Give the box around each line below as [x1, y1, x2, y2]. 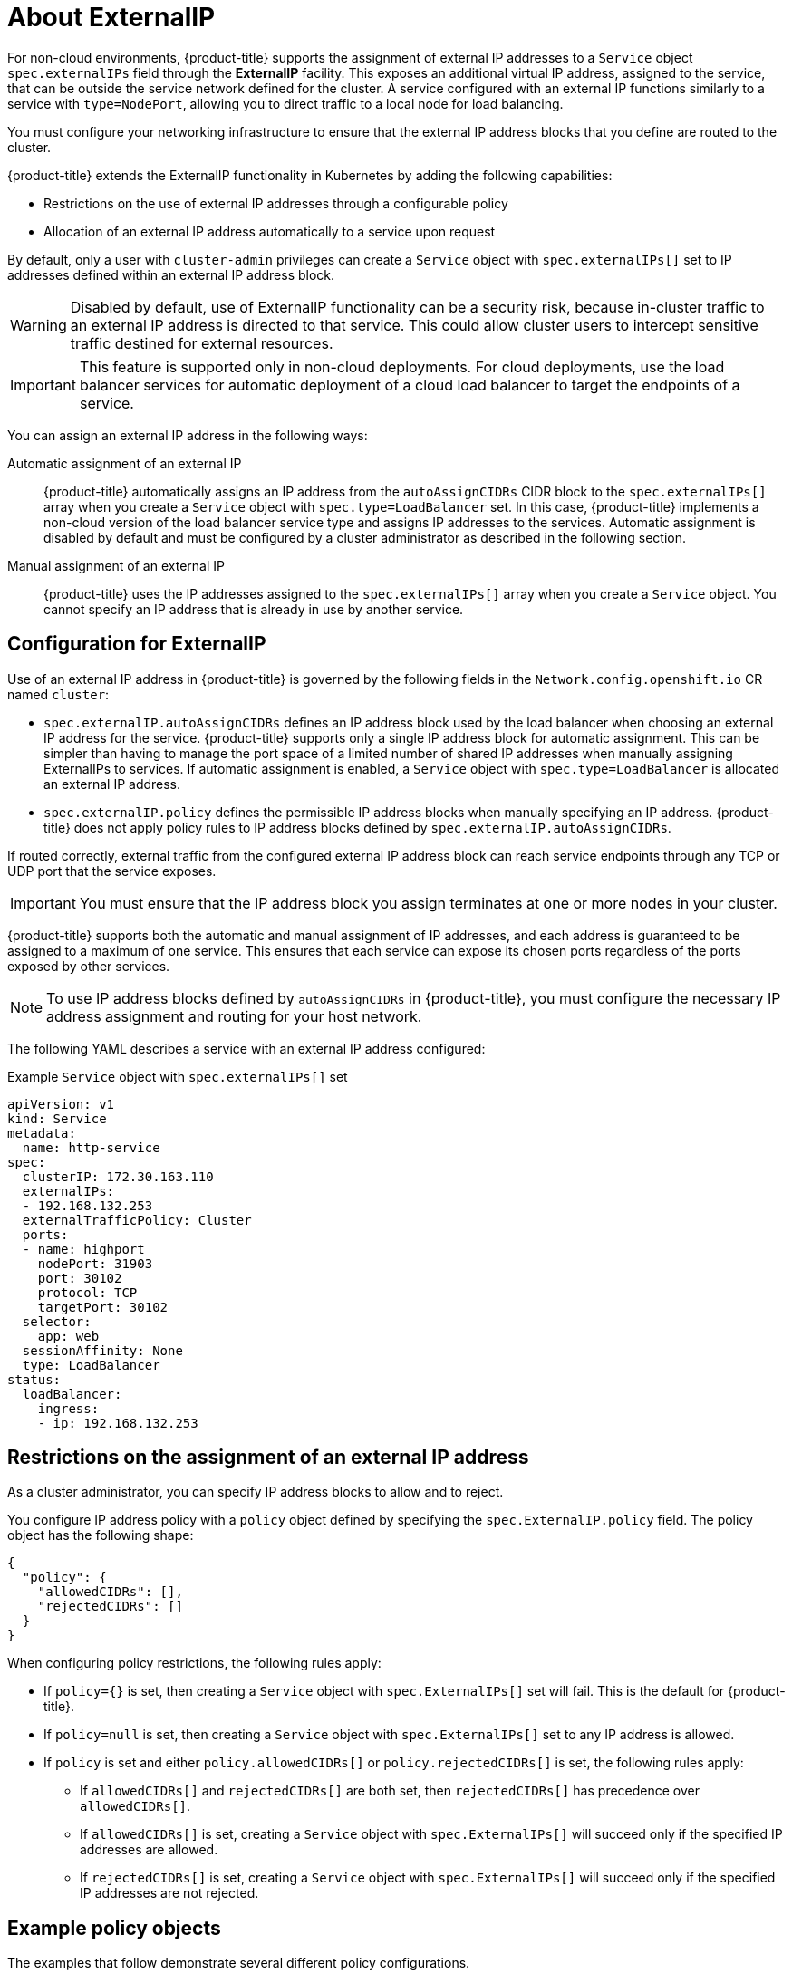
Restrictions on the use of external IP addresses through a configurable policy [43, 195, 508, 211]
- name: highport [22, 1241, 145, 1256]
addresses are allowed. [80, 1842, 218, 1858]
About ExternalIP [7, 2, 216, 33]
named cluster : [7, 686, 110, 702]
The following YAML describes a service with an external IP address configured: [7, 1040, 486, 1056]
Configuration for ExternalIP [7, 632, 266, 656]
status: [7, 1371, 62, 1387]
